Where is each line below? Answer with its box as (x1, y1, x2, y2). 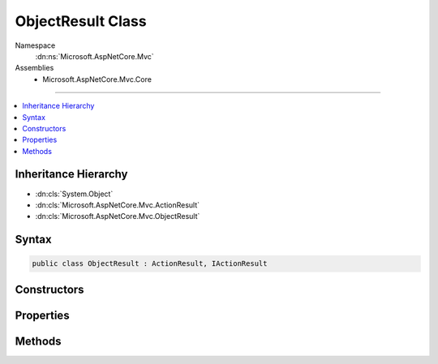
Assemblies (15, 63, 54, 73)
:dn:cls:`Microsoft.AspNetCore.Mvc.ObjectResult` (35, 212, 200, 221)
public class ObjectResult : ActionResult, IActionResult (32, 259, 268, 268)
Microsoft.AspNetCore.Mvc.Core (42, 74, 152, 84)
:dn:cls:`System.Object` (35, 189, 114, 199)
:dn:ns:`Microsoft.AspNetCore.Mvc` (35, 51, 154, 61)
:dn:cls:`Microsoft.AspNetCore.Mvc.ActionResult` (35, 199, 200, 210)
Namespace (15, 41, 56, 50)
